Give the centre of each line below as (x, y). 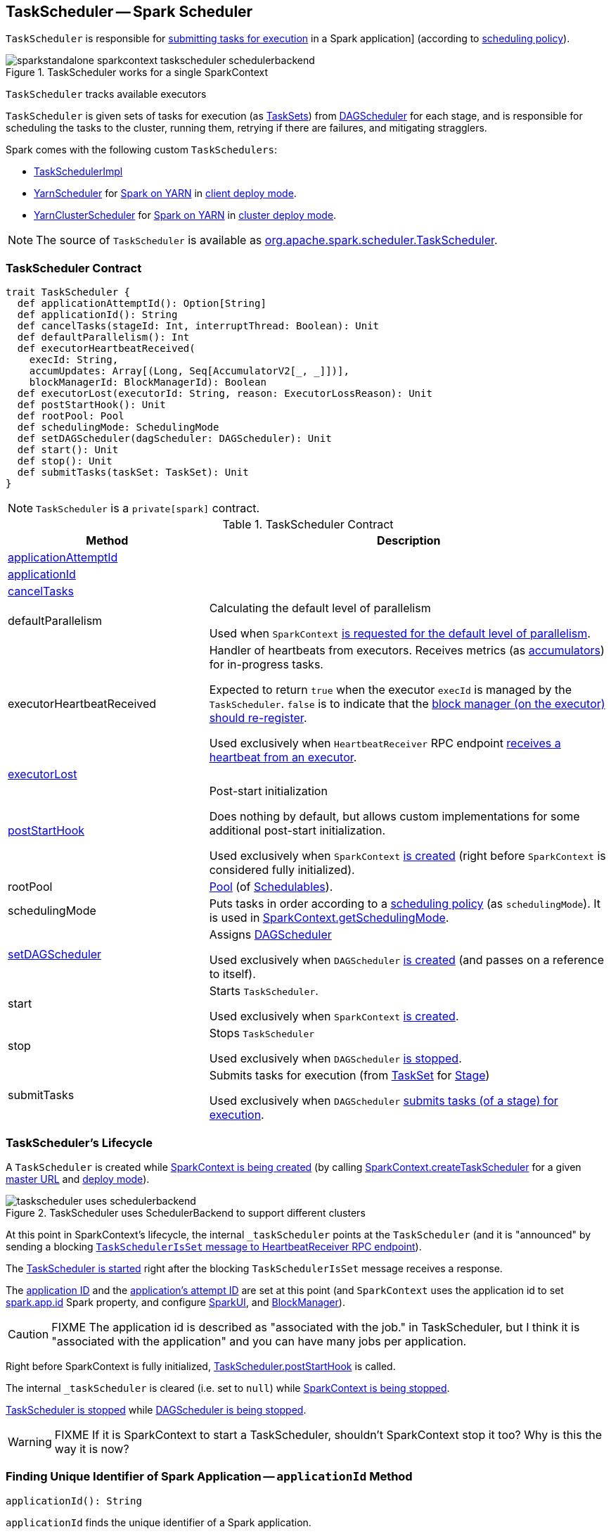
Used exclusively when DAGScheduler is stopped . (335, 1059)
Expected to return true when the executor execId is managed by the (390, 690)
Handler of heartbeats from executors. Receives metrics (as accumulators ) (407, 651)
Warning (30, 1441)
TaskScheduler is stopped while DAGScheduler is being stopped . (156, 1409)
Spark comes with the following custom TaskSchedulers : (141, 150)
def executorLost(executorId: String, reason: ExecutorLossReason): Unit (225, 394)
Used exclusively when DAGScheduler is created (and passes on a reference (406, 960)
